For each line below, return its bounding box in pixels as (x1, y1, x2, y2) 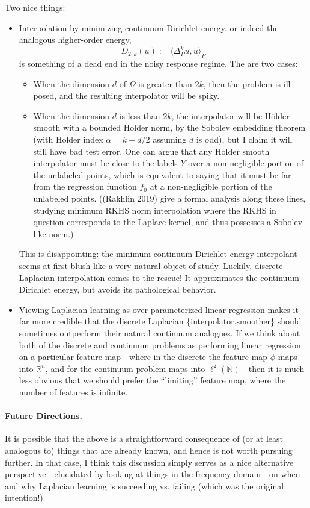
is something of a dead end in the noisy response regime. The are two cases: (19, 57, 298, 70)
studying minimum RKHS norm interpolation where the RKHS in (33, 203, 276, 216)
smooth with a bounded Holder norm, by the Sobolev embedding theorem (33, 121, 306, 134)
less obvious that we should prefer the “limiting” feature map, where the (19, 374, 286, 386)
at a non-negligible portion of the (150, 180, 272, 193)
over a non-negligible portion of (188, 156, 304, 169)
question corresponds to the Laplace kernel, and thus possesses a (33, 215, 271, 228)
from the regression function (33, 180, 137, 193)
